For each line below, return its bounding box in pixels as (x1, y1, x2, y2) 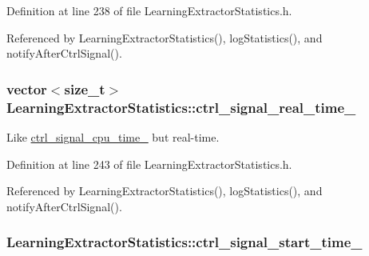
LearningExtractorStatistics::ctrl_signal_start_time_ (6, 232, 363, 252)
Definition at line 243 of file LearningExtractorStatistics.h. (6, 155, 292, 172)
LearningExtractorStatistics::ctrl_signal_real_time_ (6, 97, 356, 117)
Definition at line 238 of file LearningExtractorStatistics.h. (6, 2, 292, 18)
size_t (64, 78, 105, 98)
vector (6, 78, 47, 98)
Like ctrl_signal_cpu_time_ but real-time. (6, 128, 220, 145)
